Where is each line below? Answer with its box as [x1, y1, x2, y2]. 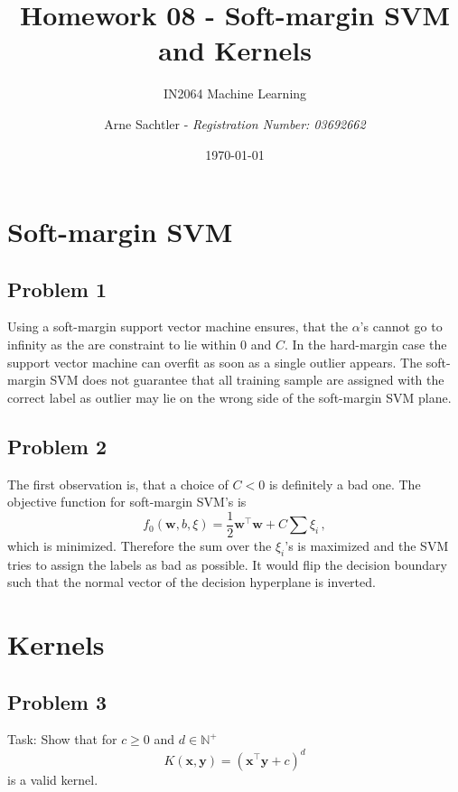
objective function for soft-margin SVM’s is [7, 492, 247, 511]
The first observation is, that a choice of [7, 474, 229, 493]
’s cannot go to [360, 317, 443, 336]
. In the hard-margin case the [285, 335, 447, 354]
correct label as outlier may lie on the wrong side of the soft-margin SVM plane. [7, 387, 452, 406]
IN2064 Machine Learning [163, 84, 307, 103]
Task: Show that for [7, 730, 117, 749]
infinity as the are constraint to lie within [7, 335, 237, 354]
